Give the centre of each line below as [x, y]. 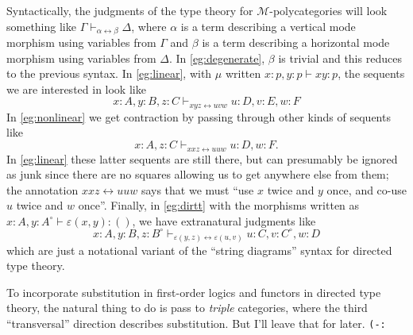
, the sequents [371, 73]
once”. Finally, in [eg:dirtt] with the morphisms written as [219, 205]
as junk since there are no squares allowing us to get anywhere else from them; [198, 174]
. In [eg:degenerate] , [217, 58]
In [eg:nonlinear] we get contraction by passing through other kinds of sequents [199, 116]
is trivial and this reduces [340, 58]
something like [41, 26]
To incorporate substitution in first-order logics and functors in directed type [194, 292]
